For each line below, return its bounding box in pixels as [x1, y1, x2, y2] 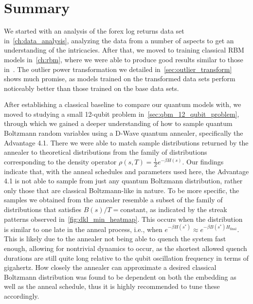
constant [120, 207, 146, 214]
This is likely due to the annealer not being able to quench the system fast [4, 233, 226, 244]
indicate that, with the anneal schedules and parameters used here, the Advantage [4, 166, 249, 176]
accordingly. [4, 290, 39, 301]
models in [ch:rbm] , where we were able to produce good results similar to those [4, 54, 243, 64]
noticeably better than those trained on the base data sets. [4, 83, 179, 93]
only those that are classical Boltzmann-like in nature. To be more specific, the [4, 185, 239, 195]
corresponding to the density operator [4, 156, 117, 166]
